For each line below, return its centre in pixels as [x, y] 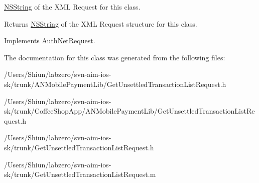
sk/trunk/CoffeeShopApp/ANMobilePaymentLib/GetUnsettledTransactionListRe [129, 111]
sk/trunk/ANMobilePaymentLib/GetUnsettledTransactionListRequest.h [115, 84]
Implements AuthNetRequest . [50, 40]
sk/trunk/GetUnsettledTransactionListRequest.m [80, 174]
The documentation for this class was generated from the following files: [115, 57]
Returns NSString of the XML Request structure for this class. [101, 23]
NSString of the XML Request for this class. [72, 7]
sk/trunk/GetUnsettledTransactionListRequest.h [79, 147]
